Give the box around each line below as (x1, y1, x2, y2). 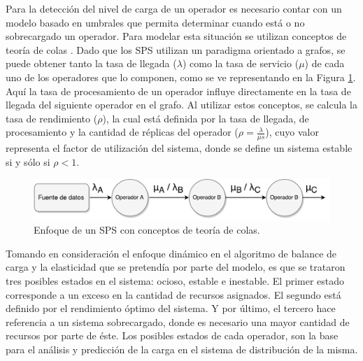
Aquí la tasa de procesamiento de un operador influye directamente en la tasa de (6, 83, 351, 98)
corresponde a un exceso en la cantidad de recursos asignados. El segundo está (6, 287, 341, 302)
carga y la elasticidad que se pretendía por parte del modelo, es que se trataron (6, 260, 346, 274)
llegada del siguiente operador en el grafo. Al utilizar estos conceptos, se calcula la (6, 97, 357, 112)
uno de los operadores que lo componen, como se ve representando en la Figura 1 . (6, 69, 356, 84)
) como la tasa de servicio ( (182, 56, 299, 71)
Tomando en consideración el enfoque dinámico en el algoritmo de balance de (6, 246, 337, 260)
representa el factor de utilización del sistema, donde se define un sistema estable (6, 141, 353, 155)
